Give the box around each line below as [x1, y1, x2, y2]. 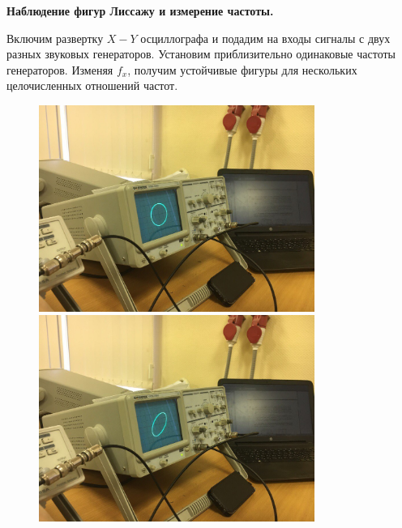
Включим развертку [6, 29, 104, 46]
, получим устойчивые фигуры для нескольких [127, 61, 357, 78]
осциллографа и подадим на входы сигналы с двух [140, 29, 391, 46]
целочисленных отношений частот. [6, 77, 178, 94]
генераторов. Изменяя [6, 61, 113, 78]
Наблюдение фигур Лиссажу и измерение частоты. [6, 2, 274, 19]
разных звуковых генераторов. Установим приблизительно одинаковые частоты [6, 45, 396, 62]
